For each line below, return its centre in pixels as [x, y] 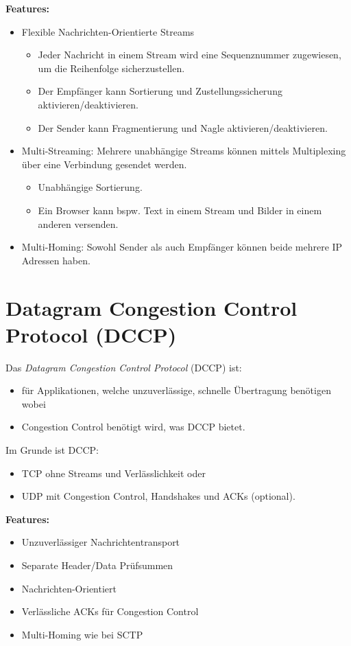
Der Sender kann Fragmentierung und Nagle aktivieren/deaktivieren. [183, 127]
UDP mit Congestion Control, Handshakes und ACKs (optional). [158, 496]
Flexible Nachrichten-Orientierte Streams [108, 31]
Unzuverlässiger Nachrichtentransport [101, 542]
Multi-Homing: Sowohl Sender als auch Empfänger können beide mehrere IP [182, 247]
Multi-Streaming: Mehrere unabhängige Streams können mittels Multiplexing [184, 151]
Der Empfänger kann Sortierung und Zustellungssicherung [160, 91]
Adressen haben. [56, 260]
